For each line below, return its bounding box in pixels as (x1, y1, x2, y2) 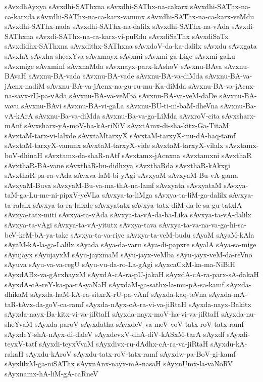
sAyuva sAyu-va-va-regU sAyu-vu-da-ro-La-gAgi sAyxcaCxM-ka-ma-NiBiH (5, 259, 235, 270)
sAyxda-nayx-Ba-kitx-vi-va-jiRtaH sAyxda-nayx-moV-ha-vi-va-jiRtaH (5, 309, 219, 319)
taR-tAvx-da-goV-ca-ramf (5, 298, 84, 309)
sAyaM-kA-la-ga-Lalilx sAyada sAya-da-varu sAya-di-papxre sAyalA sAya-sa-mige (5, 239, 256, 250)
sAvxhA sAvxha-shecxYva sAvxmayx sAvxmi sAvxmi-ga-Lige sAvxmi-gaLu (5, 50, 235, 61)
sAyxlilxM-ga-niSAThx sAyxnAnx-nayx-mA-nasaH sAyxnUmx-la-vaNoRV (5, 358, 233, 369)
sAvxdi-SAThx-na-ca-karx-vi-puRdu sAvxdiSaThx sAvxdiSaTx (35, 30, 229, 41)
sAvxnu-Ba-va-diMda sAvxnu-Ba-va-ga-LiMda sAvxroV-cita (35, 110, 220, 121)
